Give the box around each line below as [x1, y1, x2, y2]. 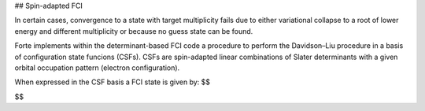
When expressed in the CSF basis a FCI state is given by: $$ [14, 77, 210, 87]
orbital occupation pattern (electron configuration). [14, 63, 180, 72]
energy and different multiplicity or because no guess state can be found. [14, 26, 253, 35]
